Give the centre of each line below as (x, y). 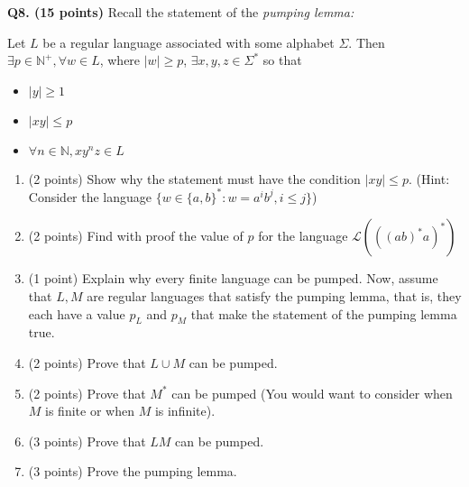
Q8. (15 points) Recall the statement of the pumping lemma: (181, 12)
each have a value (77, 313)
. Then (367, 42)
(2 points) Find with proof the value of (136, 236)
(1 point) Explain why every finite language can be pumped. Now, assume (233, 278)
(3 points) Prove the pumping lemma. (133, 471)
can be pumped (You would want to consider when (312, 393)
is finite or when (90, 411)
